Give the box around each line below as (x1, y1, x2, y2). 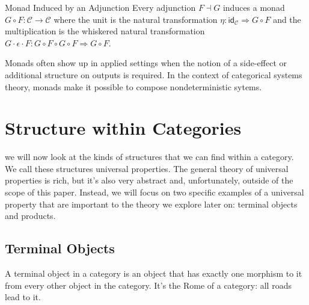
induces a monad (222, 1, 285, 13)
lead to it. (5, 291, 41, 303)
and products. (5, 209, 56, 222)
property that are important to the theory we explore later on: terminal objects (5, 197, 298, 210)
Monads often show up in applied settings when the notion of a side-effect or (5, 57, 287, 69)
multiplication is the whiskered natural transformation (5, 25, 205, 37)
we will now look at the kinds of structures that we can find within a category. (5, 150, 294, 163)
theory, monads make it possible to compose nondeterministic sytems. (5, 80, 262, 93)
